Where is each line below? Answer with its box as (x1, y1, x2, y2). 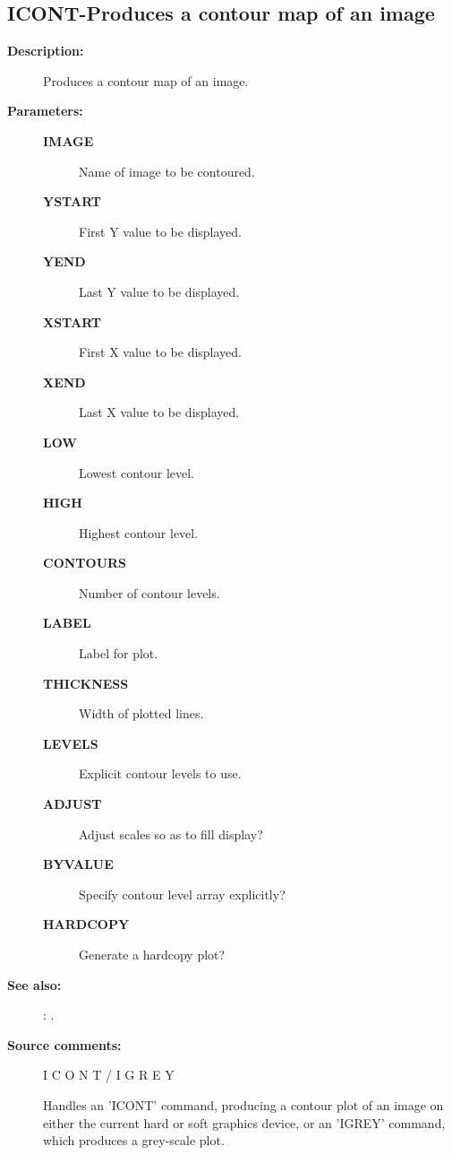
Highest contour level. (79, 523, 199, 542)
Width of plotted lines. (79, 704, 204, 723)
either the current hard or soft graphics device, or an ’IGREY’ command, (43, 1113, 446, 1132)
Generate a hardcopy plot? (79, 945, 226, 964)
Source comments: (7, 1035, 122, 1054)
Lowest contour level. (79, 463, 195, 482)
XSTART (43, 312, 102, 331)
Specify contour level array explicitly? (79, 884, 286, 903)
